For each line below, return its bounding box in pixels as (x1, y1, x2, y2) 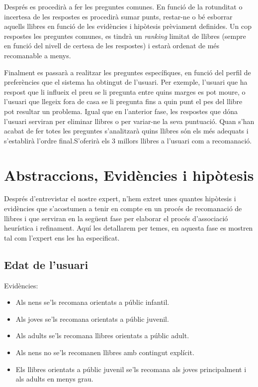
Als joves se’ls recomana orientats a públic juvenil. (15, 313, 169, 324)
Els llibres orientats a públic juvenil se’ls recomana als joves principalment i (15, 364, 247, 374)
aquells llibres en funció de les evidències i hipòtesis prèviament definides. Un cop (4, 21, 252, 31)
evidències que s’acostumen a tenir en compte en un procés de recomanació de (4, 203, 242, 214)
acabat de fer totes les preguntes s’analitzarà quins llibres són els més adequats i (4, 126, 249, 136)
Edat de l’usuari (4, 257, 88, 272)
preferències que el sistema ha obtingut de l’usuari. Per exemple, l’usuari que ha (4, 77, 248, 87)
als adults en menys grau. (15, 374, 93, 384)
